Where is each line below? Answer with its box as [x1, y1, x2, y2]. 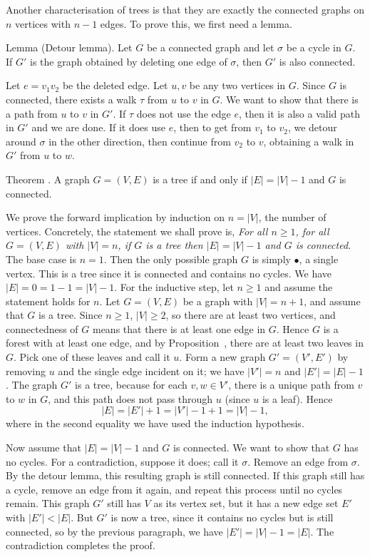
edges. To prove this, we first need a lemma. [100, 16, 292, 31]
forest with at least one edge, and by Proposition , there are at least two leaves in [6, 335, 364, 350]
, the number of [258, 210, 327, 225]
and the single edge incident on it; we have [58, 363, 245, 378]
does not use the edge [136, 106, 231, 121]
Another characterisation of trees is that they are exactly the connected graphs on [6, 2, 364, 16]
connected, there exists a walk [6, 91, 137, 106]
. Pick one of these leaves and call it [14, 349, 170, 364]
